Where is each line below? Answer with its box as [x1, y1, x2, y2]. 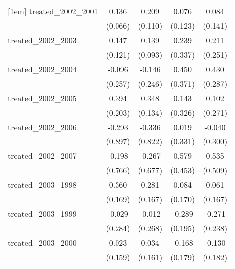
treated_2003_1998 [8, 179, 77, 190]
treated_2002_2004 [8, 63, 77, 75]
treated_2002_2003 [8, 34, 77, 46]
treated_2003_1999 [8, 208, 77, 219]
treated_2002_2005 [8, 92, 77, 104]
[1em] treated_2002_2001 [8, 5, 98, 17]
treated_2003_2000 [8, 237, 77, 248]
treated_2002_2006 [8, 121, 77, 133]
